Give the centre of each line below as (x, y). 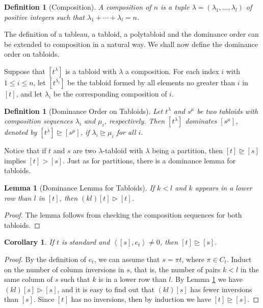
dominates (201, 121)
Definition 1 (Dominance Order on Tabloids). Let (84, 111)
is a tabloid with (91, 71)
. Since (44, 299)
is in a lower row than (133, 279)
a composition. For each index (172, 71)
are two (85, 150)
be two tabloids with (228, 111)
